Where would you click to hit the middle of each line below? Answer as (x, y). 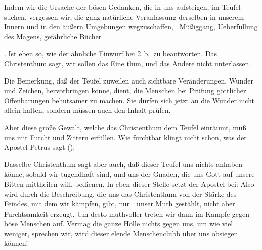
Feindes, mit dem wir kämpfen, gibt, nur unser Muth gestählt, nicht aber (120, 204)
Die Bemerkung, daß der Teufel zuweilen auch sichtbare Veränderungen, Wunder (129, 80)
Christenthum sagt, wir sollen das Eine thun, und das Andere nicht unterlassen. (128, 63)
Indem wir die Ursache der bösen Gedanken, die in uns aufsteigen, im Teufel (122, 7)
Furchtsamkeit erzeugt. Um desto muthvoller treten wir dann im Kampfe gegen (127, 213)
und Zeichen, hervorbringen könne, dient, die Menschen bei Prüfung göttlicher (125, 90)
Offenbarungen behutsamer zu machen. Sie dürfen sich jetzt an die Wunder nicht (129, 100)
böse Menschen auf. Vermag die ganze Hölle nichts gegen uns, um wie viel (119, 223)
